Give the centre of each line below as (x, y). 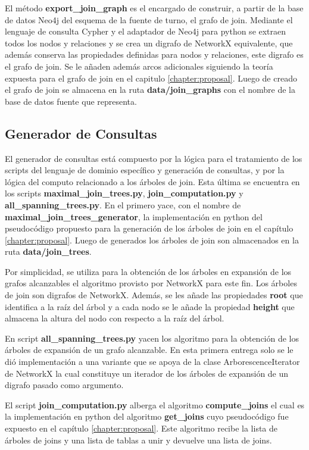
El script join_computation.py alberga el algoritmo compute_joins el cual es (155, 404)
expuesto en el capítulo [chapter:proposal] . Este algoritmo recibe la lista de (141, 428)
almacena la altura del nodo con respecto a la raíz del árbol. (115, 318)
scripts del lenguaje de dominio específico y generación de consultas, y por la (145, 170)
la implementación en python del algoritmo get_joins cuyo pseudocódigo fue (147, 416)
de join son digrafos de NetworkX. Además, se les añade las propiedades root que (154, 295)
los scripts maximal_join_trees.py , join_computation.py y (124, 193)
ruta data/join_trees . (48, 251)
